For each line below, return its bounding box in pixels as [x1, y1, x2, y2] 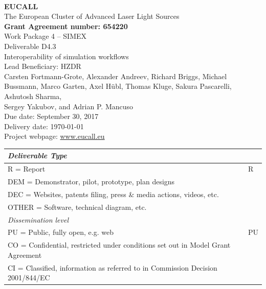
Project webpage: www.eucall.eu [4, 131, 105, 141]
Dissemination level [8, 214, 69, 225]
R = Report [8, 163, 46, 174]
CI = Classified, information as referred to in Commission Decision [8, 262, 217, 273]
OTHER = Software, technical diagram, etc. [8, 201, 147, 212]
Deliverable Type [8, 150, 67, 161]
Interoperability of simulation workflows [4, 51, 129, 61]
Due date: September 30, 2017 [4, 111, 99, 122]
